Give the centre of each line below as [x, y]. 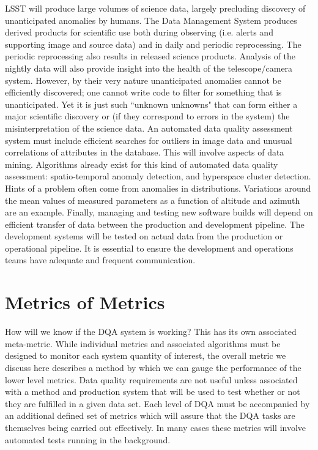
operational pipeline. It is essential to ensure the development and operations [149, 248]
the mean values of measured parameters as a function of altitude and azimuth [153, 200]
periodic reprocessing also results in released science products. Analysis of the [150, 56]
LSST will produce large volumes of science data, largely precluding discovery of [155, 8]
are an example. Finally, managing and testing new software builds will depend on [159, 212]
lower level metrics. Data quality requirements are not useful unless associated [151, 379]
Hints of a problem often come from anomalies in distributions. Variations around [158, 188]
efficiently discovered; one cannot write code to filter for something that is [143, 92]
